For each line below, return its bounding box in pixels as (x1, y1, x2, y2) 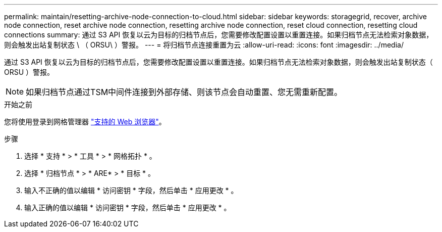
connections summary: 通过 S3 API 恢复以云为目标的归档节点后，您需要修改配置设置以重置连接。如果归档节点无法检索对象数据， (4, 30, 433, 39)
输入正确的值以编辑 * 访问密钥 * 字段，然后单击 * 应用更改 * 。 (24, 203, 231, 212)
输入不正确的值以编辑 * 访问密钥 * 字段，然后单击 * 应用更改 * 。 (24, 186, 238, 195)
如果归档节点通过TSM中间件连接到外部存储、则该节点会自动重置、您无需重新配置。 (26, 87, 343, 97)
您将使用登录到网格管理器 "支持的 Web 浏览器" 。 (4, 117, 166, 126)
